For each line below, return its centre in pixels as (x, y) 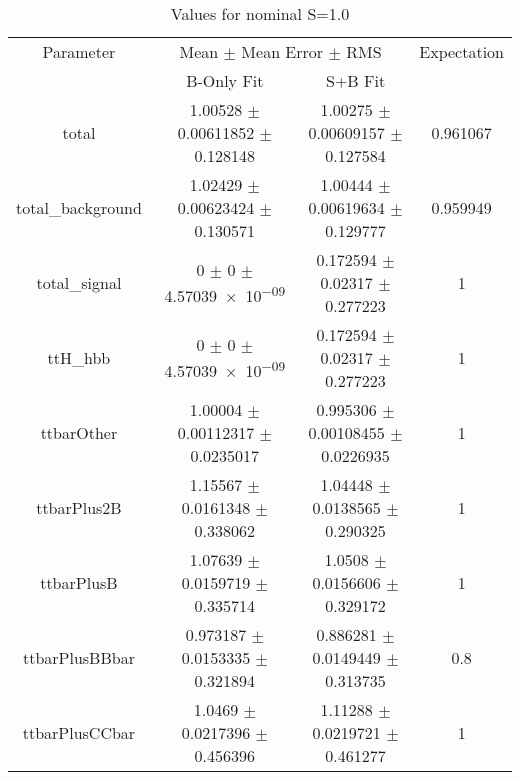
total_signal (79, 282)
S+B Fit (355, 80)
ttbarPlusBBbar (78, 657)
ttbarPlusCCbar (79, 732)
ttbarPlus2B (79, 507)
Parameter (79, 51)
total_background (79, 207)
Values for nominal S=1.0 (260, 13)
